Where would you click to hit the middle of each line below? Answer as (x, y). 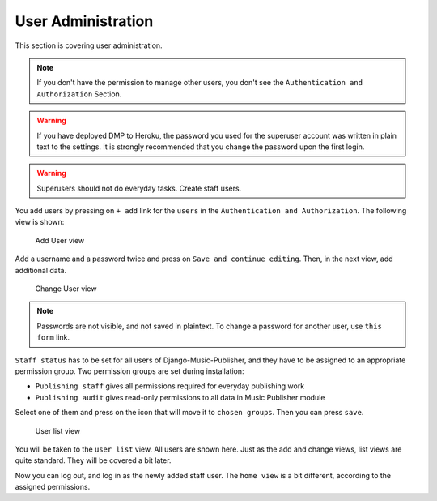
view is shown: (40, 222)
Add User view (60, 240)
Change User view (66, 289)
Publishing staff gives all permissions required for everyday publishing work (170, 386)
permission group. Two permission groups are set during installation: (129, 371)
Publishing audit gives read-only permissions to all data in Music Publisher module (180, 397)
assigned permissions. (53, 487)
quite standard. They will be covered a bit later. (93, 460)
